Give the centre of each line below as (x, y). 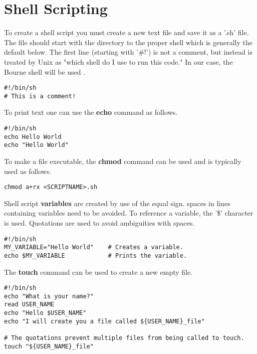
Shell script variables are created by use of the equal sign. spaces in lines (117, 203)
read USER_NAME (29, 305)
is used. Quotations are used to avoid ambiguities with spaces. (99, 223)
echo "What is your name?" (49, 296)
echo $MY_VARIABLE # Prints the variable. (96, 255)
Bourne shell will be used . (45, 71)
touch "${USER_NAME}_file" (49, 346)
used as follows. (28, 171)
